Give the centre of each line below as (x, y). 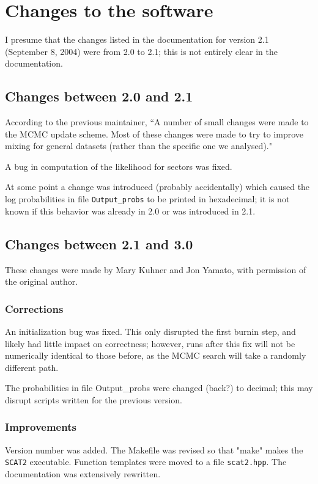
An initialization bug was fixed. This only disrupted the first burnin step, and (150, 331)
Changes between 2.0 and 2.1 (99, 96)
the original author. (42, 281)
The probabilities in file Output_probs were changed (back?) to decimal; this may (159, 388)
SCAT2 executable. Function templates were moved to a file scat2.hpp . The (146, 462)
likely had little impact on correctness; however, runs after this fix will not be (150, 343)
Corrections (34, 308)
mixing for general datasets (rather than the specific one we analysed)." (139, 146)
